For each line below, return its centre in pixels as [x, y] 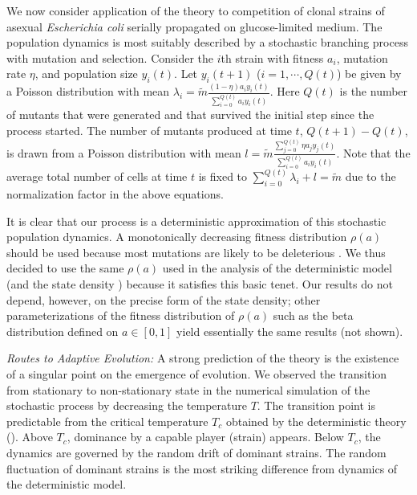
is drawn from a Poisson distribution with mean [124, 152]
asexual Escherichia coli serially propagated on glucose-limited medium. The [194, 26]
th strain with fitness [272, 57]
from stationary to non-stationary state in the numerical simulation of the [188, 389]
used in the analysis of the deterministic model [277, 268]
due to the [370, 176]
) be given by [369, 74]
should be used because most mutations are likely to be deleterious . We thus [196, 252]
